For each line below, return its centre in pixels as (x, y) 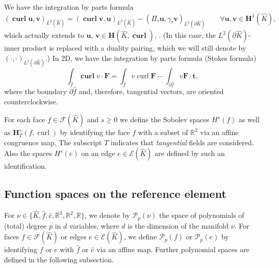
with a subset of (163, 132)
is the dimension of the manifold (178, 225)
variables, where (94, 225)
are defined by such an (190, 153)
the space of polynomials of (202, 215)
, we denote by (107, 215)
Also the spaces (28, 153)
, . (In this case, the (185, 35)
